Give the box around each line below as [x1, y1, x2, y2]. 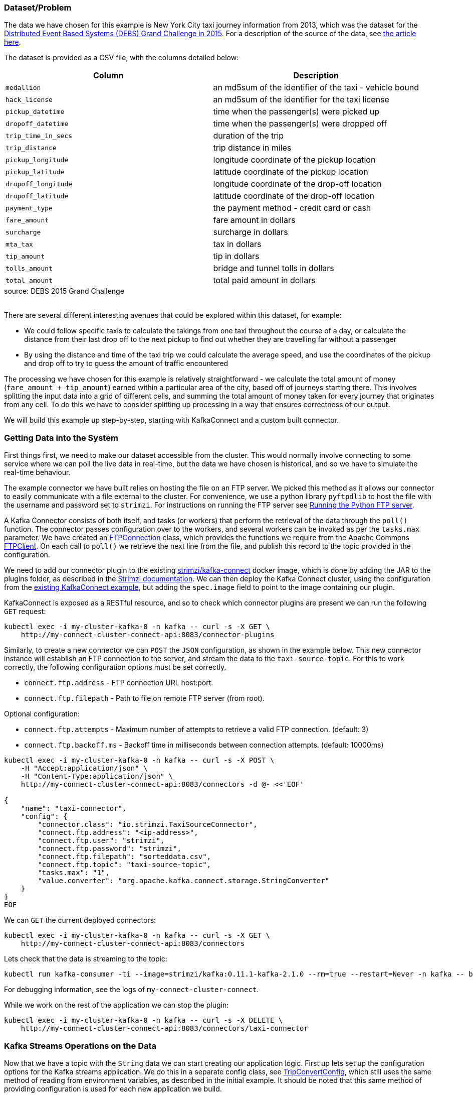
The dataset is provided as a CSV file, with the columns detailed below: [4, 53, 239, 62]
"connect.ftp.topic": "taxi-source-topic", [38, 861, 211, 869]
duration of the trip [213, 131, 284, 141]
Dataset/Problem [4, 3, 72, 13]
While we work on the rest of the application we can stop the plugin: [4, 1001, 229, 1010]
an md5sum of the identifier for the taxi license [213, 94, 389, 105]
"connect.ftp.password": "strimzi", [38, 844, 182, 853]
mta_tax [6, 240, 33, 248]
